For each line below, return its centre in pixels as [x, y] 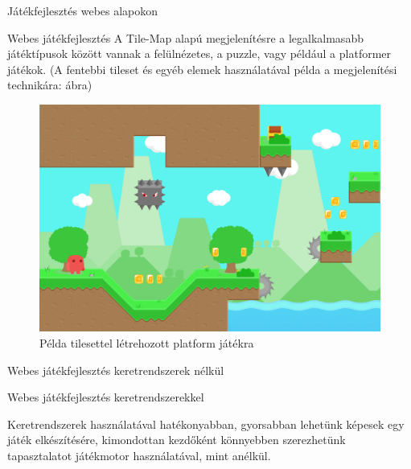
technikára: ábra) [50, 85]
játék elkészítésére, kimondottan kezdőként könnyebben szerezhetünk [177, 440]
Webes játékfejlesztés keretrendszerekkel [106, 397]
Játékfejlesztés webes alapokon [83, 10]
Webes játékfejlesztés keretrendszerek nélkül [116, 370]
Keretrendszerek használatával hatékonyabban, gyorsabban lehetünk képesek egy [206, 424]
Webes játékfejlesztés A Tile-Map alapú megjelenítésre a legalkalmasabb [185, 37]
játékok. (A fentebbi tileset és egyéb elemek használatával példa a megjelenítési [202, 69]
